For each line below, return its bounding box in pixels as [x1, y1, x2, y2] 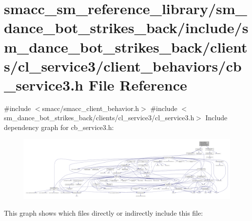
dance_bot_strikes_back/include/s [4, 18, 249, 37]
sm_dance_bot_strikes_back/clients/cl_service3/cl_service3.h [4, 112, 194, 123]
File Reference [88, 74, 187, 94]
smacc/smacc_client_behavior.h [42, 103, 139, 113]
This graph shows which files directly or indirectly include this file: [4, 207, 203, 218]
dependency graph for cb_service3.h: [4, 122, 114, 132]
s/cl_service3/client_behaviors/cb [4, 55, 242, 75]
